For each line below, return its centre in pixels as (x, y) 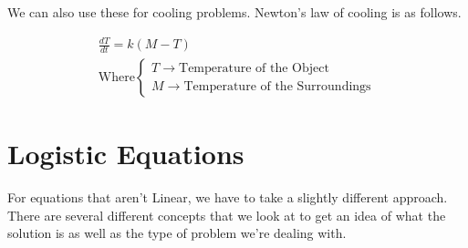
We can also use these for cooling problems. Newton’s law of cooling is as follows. (234, 12)
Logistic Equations (126, 154)
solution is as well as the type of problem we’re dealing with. (177, 233)
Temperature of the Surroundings (277, 86)
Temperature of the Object (254, 69)
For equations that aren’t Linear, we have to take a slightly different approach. (228, 197)
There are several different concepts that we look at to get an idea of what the (227, 215)
